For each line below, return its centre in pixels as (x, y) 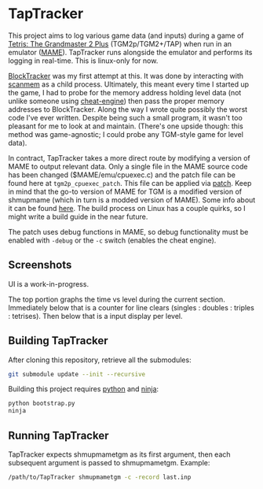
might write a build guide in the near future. (78, 217)
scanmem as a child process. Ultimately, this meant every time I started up (129, 84)
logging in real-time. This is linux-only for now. (83, 61)
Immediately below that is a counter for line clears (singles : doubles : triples (131, 307)
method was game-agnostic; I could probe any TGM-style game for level (126, 134)
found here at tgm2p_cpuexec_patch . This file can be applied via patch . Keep (130, 183)
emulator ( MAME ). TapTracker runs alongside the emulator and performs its (130, 52)
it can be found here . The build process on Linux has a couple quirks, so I (127, 208)
